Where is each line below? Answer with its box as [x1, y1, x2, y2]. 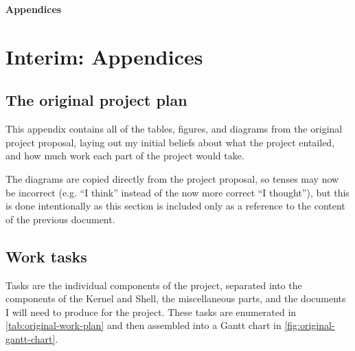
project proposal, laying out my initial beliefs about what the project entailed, [5, 135, 335, 149]
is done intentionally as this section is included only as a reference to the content [5, 199, 345, 213]
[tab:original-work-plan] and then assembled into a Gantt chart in [5, 318, 282, 332]
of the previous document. [5, 212, 115, 226]
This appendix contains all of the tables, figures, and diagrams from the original [5, 122, 343, 136]
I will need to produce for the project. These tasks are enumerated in [5, 304, 297, 319]
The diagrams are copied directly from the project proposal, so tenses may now [5, 171, 339, 185]
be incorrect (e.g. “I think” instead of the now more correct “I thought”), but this [5, 185, 350, 199]
